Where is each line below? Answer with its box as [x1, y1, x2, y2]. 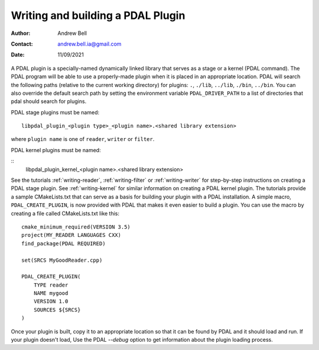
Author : [11, 30, 31, 37]
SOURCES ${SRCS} [33, 306, 81, 313]
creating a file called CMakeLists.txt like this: [11, 210, 120, 217]
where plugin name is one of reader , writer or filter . [11, 136, 155, 143]
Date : [11, 51, 25, 59]
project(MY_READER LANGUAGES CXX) [21, 232, 121, 239]
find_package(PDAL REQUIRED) [21, 240, 106, 247]
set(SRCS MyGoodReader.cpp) [21, 256, 103, 264]
